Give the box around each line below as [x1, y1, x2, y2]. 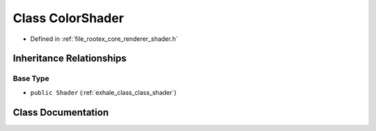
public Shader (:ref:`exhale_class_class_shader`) [30, 88, 177, 96]
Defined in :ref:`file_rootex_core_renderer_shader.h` [30, 35, 178, 43]
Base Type [13, 73, 49, 83]
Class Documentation [13, 106, 109, 118]
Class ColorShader [13, 10, 125, 26]
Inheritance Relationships [13, 53, 127, 64]
